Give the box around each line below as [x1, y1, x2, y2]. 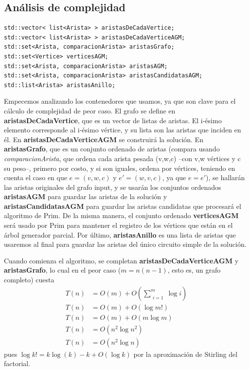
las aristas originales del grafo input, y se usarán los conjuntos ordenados [4, 182, 221, 192]
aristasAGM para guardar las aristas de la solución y [4, 191, 167, 202]
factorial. [4, 358, 31, 369]
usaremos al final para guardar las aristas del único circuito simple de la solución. [4, 239, 247, 249]
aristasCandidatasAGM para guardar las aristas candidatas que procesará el [4, 201, 241, 211]
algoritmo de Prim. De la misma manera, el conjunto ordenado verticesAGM [4, 210, 239, 221]
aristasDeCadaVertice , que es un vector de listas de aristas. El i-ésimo [4, 115, 222, 125]
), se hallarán [206, 172, 245, 183]
